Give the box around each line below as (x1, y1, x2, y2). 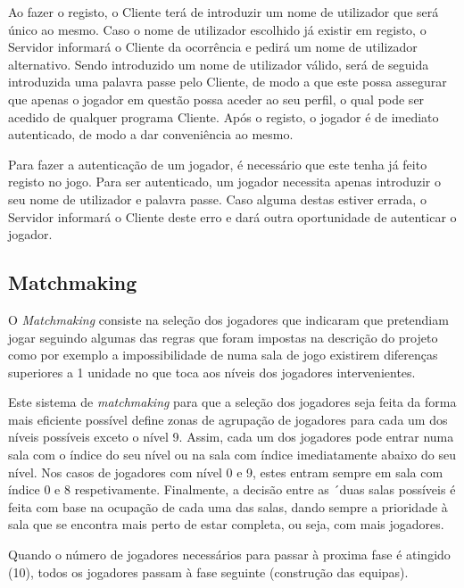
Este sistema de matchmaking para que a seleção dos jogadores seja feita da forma (8, 393, 457, 411)
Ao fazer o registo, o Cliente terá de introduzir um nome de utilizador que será (8, 3, 439, 21)
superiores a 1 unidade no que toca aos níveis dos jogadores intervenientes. (8, 362, 416, 381)
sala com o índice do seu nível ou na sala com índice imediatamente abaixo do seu (8, 445, 456, 464)
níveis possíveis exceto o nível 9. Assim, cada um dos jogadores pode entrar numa (8, 427, 454, 446)
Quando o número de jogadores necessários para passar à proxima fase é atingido (8, 545, 451, 564)
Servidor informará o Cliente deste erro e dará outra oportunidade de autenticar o (8, 207, 457, 226)
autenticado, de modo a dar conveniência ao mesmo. (8, 125, 294, 144)
